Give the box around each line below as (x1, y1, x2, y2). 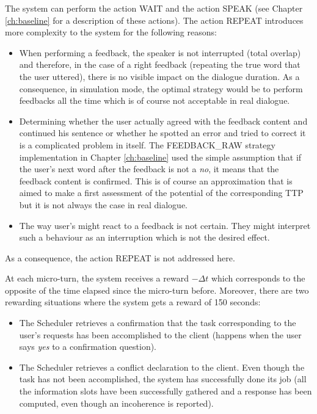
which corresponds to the (211, 272, 305, 285)
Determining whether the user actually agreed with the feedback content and (19, 114, 308, 127)
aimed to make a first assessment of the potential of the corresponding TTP (19, 186, 304, 199)
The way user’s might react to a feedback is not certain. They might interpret (19, 219, 311, 231)
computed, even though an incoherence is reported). (19, 396, 214, 409)
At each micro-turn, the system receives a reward (5, 272, 189, 285)
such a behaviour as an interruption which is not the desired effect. (19, 231, 270, 244)
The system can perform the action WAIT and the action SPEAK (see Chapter (5, 2, 303, 14)
